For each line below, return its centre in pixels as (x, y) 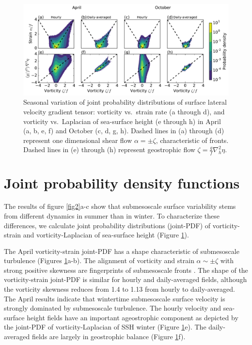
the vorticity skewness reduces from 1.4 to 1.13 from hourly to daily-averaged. (119, 289)
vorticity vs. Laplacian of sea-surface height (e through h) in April (122, 121)
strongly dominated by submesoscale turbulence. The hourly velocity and (113, 308)
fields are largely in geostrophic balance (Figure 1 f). (109, 337)
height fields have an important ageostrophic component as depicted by (133, 317)
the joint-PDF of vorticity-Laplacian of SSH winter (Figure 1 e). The (105, 327)
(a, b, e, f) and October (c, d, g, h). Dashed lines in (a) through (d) (124, 131)
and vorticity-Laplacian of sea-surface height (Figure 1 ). (106, 235)
